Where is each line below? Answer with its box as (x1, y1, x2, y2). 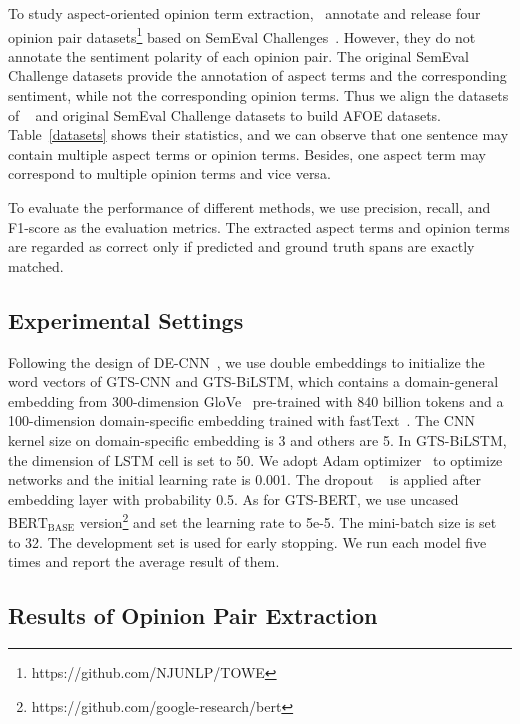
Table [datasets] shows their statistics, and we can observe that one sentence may (8, 124, 509, 145)
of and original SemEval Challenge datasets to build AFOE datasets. (8, 104, 442, 125)
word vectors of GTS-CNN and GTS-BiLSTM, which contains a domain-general (8, 371, 499, 392)
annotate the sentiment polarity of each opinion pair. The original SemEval (8, 45, 469, 66)
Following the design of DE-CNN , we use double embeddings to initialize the (8, 351, 485, 372)
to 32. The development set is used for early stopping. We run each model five (8, 531, 487, 552)
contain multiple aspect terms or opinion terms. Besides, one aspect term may (8, 143, 486, 164)
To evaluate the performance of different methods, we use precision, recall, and (8, 197, 491, 217)
